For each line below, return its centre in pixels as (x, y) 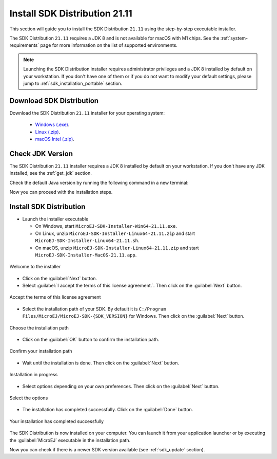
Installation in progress (34, 375)
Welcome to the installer (35, 267)
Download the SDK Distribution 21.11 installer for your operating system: (87, 113)
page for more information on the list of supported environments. (109, 45)
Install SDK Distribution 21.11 (71, 13)
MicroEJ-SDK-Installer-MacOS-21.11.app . (86, 255)
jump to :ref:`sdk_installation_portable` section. (73, 83)
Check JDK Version (41, 153)
